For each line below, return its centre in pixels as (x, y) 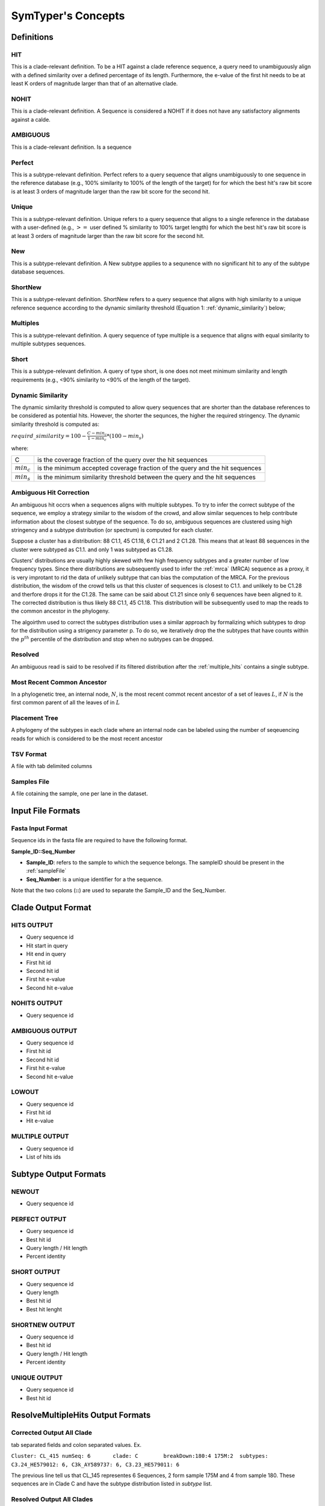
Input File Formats (46, 811)
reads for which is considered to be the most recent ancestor (87, 739)
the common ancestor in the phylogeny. (60, 611)
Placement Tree (35, 718)
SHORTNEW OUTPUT (43, 1325)
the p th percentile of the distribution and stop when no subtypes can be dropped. (112, 639)
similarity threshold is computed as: (55, 424)
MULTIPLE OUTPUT (40, 1137)
